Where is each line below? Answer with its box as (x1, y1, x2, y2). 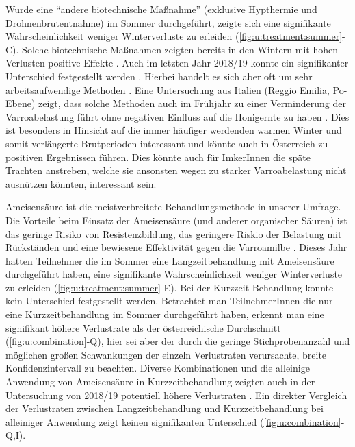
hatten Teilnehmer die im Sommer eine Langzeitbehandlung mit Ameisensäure (5, 253, 334, 267)
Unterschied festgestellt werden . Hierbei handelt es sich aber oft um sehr (5, 69, 313, 83)
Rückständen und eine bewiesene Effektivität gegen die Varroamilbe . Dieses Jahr (5, 240, 347, 254)
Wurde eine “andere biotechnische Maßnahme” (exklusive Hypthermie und (5, 2, 317, 16)
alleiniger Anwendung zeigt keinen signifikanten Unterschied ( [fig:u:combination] (5, 414, 341, 428)
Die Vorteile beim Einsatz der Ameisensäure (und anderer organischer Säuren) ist (5, 213, 347, 227)
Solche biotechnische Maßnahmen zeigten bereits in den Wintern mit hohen (22, 42, 338, 56)
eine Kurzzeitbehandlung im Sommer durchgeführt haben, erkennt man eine (5, 307, 324, 322)
